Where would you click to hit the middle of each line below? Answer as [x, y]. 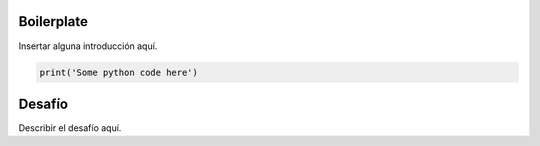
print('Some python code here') [119, 72]
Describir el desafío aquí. [70, 128]
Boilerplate [53, 21]
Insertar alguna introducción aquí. [88, 46]
